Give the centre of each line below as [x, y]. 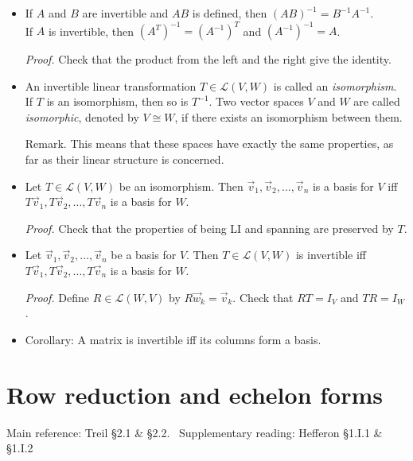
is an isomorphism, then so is [117, 101]
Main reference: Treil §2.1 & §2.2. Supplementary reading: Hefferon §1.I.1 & [195, 432]
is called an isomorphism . [335, 85]
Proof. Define [57, 297]
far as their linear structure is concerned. [125, 159]
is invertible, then [91, 31]
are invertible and [125, 13]
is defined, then [230, 13]
